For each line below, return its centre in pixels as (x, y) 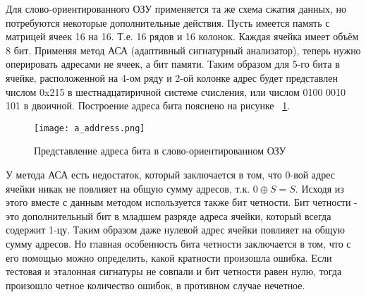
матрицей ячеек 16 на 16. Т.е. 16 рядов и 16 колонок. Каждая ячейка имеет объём (182, 36)
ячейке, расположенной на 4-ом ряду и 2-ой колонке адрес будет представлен (172, 77)
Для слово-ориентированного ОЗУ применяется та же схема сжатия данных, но (176, 8)
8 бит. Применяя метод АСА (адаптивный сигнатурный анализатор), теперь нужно (183, 50)
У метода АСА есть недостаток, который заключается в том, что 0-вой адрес (170, 174)
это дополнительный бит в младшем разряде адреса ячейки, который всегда (169, 216)
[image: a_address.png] (90, 128)
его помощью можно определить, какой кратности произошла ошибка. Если (169, 257)
